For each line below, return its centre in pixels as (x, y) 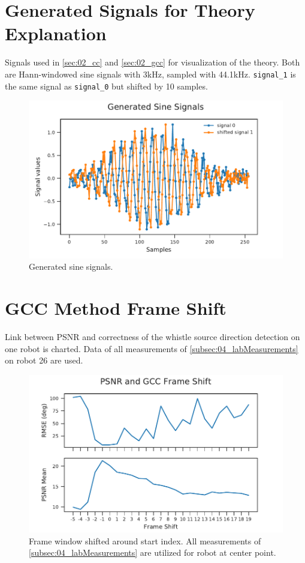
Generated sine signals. (71, 266)
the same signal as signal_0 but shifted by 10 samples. (106, 86)
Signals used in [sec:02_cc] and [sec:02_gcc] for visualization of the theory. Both (152, 62)
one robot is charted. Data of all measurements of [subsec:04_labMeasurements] (152, 348)
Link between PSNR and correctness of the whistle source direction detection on (152, 336)
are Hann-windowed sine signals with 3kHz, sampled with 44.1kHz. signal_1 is (150, 74)
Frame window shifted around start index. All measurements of (145, 540)
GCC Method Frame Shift (116, 308)
